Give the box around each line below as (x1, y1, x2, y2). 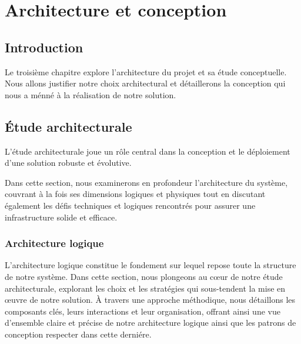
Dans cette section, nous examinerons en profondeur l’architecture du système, (5, 176, 288, 188)
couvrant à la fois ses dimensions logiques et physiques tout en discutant (5, 188, 266, 200)
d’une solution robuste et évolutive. (5, 156, 132, 169)
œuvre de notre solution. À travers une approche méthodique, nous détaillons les (5, 293, 296, 306)
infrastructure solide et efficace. (5, 211, 118, 223)
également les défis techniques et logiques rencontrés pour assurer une (5, 199, 256, 211)
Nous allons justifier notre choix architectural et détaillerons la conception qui (5, 77, 286, 89)
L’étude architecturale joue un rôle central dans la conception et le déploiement (5, 145, 290, 157)
